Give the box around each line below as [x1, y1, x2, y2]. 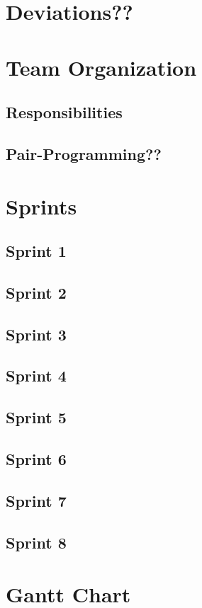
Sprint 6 [6, 447, 67, 469]
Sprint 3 [6, 323, 67, 345]
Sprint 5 [6, 406, 67, 428]
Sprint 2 [6, 281, 67, 303]
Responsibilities [6, 101, 123, 123]
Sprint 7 [6, 489, 67, 511]
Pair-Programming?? [6, 142, 162, 164]
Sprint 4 [6, 365, 67, 386]
